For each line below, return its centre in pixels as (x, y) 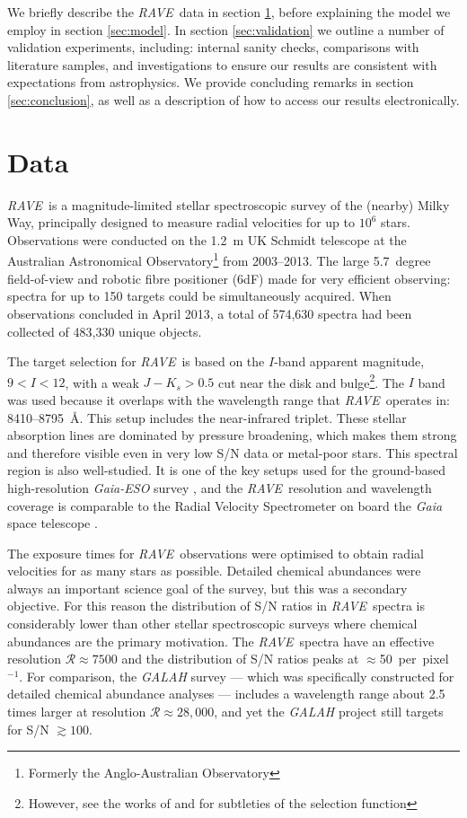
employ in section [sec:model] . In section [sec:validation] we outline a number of (226, 29)
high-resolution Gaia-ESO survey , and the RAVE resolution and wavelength (220, 487)
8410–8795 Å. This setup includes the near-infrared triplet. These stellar (207, 417)
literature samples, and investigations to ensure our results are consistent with (222, 64)
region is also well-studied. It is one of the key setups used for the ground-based (226, 470)
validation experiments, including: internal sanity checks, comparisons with (213, 47)
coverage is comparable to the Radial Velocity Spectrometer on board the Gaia (225, 505)
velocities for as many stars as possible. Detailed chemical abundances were (214, 571)
